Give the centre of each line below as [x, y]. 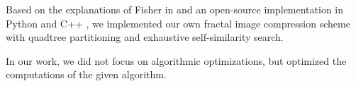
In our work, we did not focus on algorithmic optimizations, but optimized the [176, 60]
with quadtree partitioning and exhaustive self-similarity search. [145, 37]
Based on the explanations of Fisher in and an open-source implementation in [175, 9]
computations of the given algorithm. [86, 74]
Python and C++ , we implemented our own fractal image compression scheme [178, 23]
